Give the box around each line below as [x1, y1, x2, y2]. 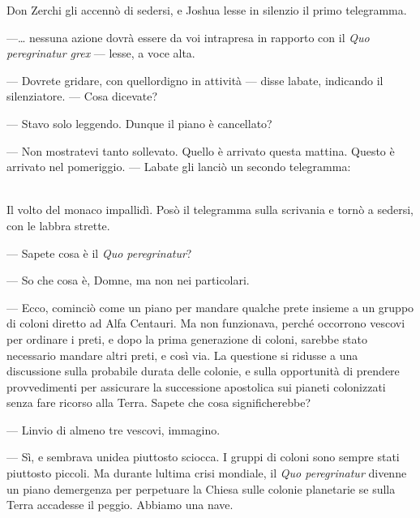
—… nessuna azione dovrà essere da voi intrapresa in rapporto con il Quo [6, 28, 370, 45]
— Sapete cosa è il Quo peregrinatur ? [6, 244, 192, 261]
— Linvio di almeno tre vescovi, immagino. [6, 421, 221, 438]
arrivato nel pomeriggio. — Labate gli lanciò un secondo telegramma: [6, 158, 351, 175]
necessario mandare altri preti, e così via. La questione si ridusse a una [6, 346, 358, 363]
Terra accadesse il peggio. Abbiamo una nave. [6, 496, 234, 513]
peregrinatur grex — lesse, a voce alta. [6, 45, 195, 62]
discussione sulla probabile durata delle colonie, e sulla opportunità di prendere [6, 362, 400, 379]
